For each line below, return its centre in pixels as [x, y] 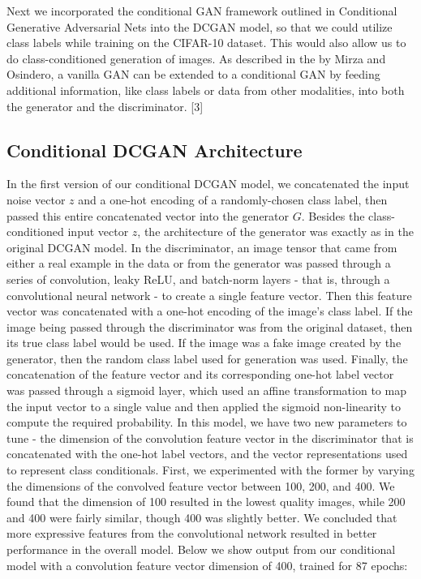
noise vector [36, 199]
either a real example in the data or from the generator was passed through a [199, 263]
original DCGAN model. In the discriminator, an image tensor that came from [202, 247]
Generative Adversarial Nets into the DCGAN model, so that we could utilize [200, 26]
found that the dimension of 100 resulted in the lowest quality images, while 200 [206, 502]
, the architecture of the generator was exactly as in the [275, 232]
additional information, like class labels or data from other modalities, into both [206, 90]
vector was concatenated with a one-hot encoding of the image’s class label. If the [210, 311]
